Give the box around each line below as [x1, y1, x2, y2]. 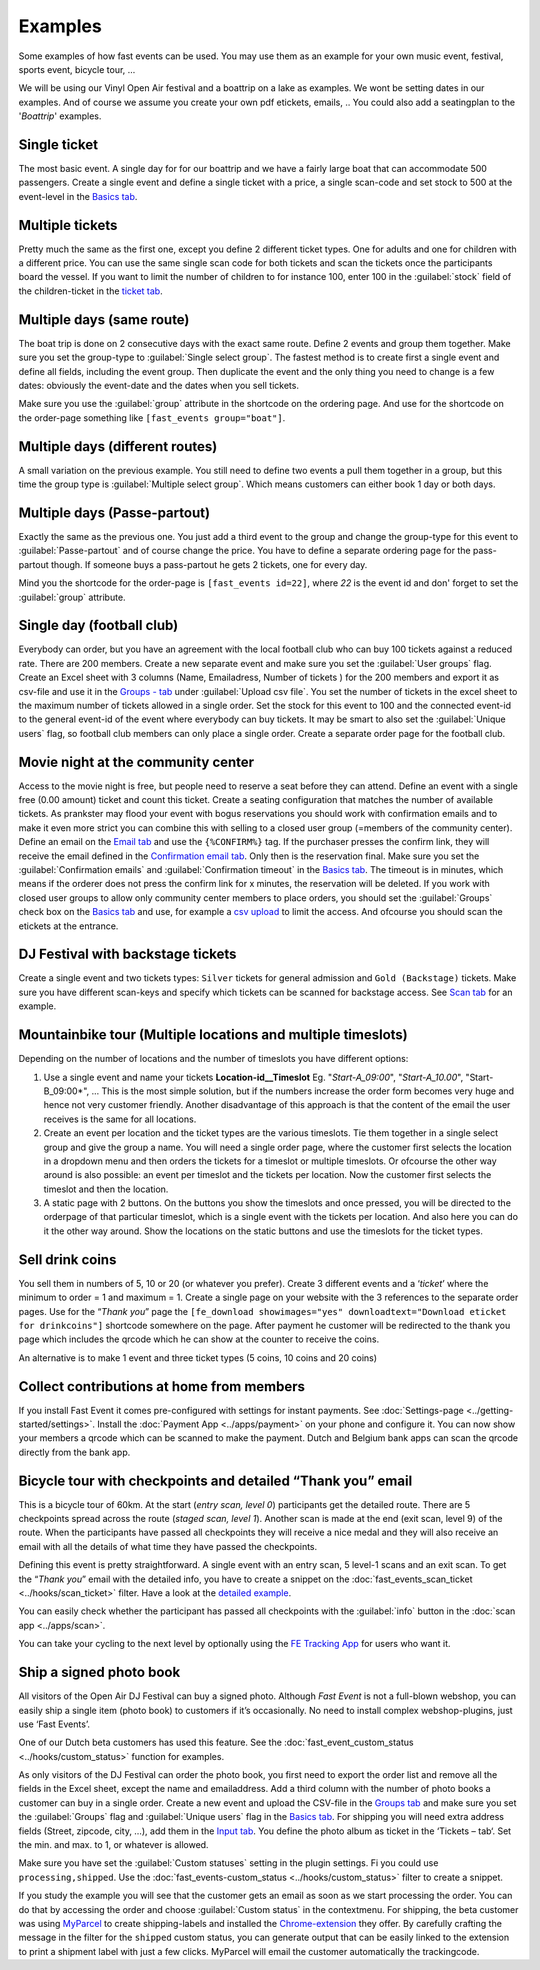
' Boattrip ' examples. [18, 110, 102, 122]
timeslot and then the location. [43, 1183, 169, 1195]
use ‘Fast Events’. [18, 1718, 90, 1730]
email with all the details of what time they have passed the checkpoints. [18, 1540, 318, 1552]
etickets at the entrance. [18, 920, 119, 932]
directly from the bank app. [18, 1446, 131, 1458]
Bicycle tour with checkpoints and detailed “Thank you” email [18, 1472, 413, 1489]
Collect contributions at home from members [18, 1378, 305, 1395]
